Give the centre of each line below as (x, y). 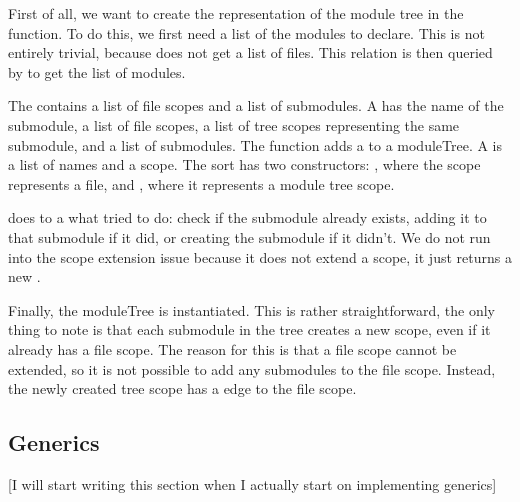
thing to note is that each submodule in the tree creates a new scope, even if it (249, 329)
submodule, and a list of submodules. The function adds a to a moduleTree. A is (255, 144)
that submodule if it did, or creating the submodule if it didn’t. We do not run (249, 236)
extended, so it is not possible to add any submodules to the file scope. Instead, (252, 368)
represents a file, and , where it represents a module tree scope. (201, 183)
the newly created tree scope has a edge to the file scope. (182, 388)
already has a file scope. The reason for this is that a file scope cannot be (232, 348)
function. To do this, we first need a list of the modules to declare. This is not (246, 32)
